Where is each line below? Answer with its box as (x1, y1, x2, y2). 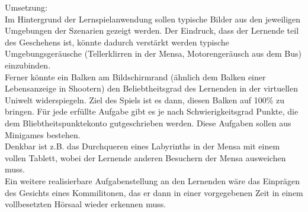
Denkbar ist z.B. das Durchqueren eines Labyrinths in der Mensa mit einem (5, 140, 280, 152)
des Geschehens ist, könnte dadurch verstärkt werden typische (5, 35, 229, 48)
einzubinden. (5, 58, 51, 71)
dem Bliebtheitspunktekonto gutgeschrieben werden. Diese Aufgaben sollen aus (5, 116, 291, 129)
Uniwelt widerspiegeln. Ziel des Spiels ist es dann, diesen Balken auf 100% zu (5, 93, 284, 106)
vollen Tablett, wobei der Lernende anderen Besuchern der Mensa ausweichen (5, 151, 286, 164)
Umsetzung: (5, 1, 48, 13)
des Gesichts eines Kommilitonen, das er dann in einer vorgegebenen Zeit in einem (5, 186, 303, 198)
